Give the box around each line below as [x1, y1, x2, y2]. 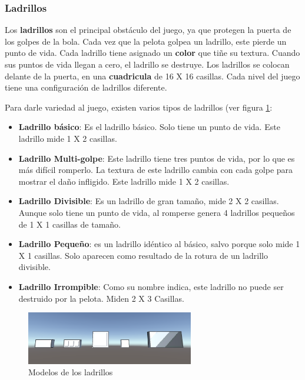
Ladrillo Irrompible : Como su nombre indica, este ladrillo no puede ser [18, 280, 284, 292]
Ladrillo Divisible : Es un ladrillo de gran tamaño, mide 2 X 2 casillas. [18, 195, 279, 207]
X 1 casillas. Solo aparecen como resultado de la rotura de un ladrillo [18, 249, 268, 261]
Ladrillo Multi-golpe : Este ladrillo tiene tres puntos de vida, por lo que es [18, 152, 295, 164]
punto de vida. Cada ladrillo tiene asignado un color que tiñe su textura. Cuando [5, 46, 300, 59]
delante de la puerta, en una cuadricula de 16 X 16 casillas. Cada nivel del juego [5, 69, 300, 82]
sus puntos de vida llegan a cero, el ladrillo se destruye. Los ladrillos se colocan [5, 58, 290, 70]
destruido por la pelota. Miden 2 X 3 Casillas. [18, 292, 184, 304]
